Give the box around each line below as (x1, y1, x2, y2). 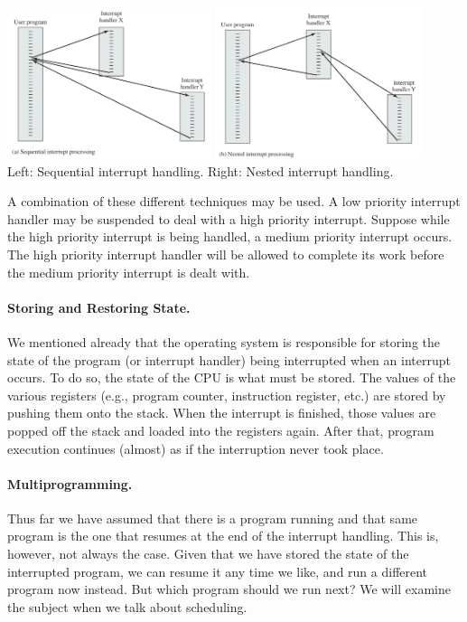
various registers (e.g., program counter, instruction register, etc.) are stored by (7, 385, 446, 404)
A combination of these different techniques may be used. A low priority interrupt (7, 192, 461, 211)
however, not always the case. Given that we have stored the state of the (7, 544, 409, 563)
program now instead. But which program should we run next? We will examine (7, 580, 451, 598)
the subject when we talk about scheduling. (7, 597, 248, 616)
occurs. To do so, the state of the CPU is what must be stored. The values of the (7, 368, 456, 387)
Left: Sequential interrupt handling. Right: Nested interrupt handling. (7, 161, 394, 180)
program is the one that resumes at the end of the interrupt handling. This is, (7, 526, 439, 545)
